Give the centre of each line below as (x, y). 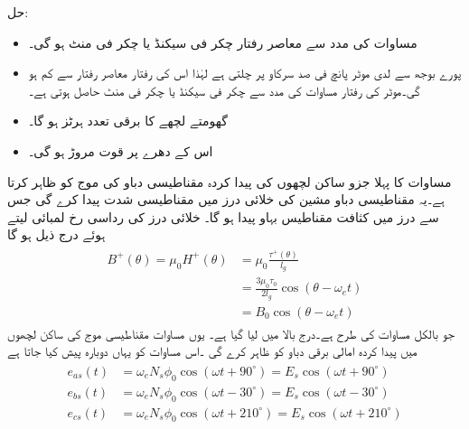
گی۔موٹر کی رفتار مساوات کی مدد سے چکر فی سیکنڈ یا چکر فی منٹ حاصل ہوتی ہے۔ (224, 90)
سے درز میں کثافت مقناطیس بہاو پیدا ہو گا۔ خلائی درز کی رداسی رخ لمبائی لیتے (223, 216)
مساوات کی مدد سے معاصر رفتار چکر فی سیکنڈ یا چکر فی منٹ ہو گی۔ (223, 42)
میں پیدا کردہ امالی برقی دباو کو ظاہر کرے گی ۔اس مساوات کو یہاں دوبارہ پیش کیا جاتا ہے (212, 351)
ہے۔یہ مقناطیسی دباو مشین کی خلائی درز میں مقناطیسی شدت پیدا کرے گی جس (226, 199)
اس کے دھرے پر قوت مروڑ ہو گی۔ (121, 150)
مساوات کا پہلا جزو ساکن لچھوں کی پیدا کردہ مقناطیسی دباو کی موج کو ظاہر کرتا (230, 181)
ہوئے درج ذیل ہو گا (56, 234)
